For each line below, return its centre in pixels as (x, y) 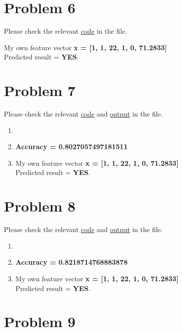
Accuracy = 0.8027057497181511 (71, 146)
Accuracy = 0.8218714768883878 (71, 262)
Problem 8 (40, 206)
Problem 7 (40, 90)
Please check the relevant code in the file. (66, 31)
